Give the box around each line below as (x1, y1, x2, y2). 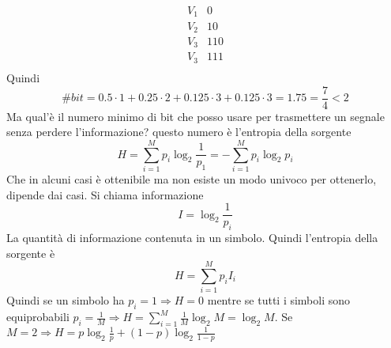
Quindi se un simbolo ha (6, 292, 125, 308)
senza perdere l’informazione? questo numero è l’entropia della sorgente (6, 123, 352, 140)
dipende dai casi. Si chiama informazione (6, 186, 204, 202)
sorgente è (6, 244, 55, 261)
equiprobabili (6, 308, 70, 325)
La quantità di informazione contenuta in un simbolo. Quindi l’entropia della (6, 229, 378, 245)
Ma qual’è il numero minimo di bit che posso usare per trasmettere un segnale (6, 108, 385, 124)
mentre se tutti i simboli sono (207, 292, 351, 308)
